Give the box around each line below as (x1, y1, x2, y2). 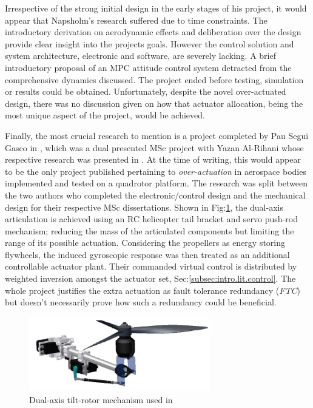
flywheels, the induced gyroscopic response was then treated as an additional (5, 248, 290, 260)
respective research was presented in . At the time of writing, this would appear (5, 153, 301, 166)
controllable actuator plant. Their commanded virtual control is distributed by (5, 260, 297, 273)
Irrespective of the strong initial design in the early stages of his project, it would (5, 2, 307, 14)
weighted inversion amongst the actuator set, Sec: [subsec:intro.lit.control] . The (5, 272, 296, 285)
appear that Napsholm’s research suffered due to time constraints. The (5, 13, 268, 26)
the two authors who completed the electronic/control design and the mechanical (5, 188, 306, 201)
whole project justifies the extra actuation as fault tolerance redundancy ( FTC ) (5, 284, 300, 296)
